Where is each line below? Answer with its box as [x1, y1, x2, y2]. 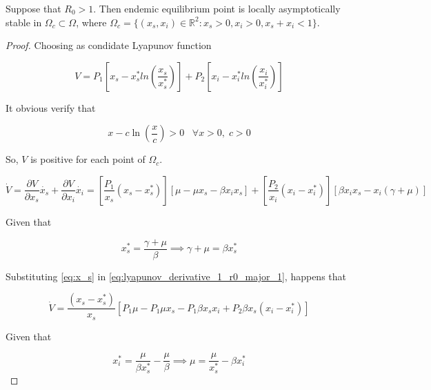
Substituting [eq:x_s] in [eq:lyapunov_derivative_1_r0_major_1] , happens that [6, 269, 346, 283]
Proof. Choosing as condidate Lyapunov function [6, 38, 212, 52]
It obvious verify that [6, 100, 96, 115]
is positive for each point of [30, 152, 146, 166]
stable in [6, 14, 42, 29]
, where [76, 14, 107, 29]
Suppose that [6, 1, 61, 15]
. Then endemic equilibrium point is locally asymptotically [93, 1, 341, 15]
